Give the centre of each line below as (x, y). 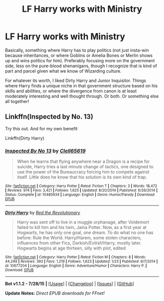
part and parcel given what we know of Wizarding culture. (63, 71)
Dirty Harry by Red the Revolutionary (43, 213)
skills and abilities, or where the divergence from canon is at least (71, 91)
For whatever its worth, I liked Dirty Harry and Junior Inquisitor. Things (76, 80)
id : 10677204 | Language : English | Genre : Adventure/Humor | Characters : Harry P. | (76, 266)
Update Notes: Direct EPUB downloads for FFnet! (55, 293)
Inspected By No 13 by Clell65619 (45, 150)
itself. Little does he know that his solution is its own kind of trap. (82, 177)
